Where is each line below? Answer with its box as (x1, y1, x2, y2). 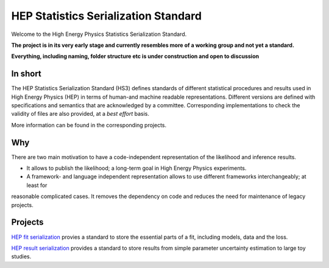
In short (11, 69, 42, 79)
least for (26, 182, 48, 189)
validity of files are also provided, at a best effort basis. (11, 110, 149, 118)
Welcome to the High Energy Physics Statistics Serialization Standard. (11, 30, 187, 38)
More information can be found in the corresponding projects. (11, 121, 167, 129)
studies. (11, 253, 32, 260)
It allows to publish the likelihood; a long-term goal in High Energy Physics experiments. (26, 164, 247, 172)
